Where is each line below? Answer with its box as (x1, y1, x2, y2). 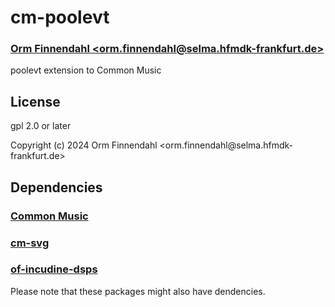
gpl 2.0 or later (10, 120, 72, 132)
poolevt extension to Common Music (10, 64, 162, 76)
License (10, 93, 61, 110)
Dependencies (10, 179, 103, 196)
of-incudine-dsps (10, 262, 98, 276)
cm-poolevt (10, 6, 110, 29)
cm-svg (10, 236, 50, 250)
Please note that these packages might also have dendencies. (10, 285, 266, 297)
